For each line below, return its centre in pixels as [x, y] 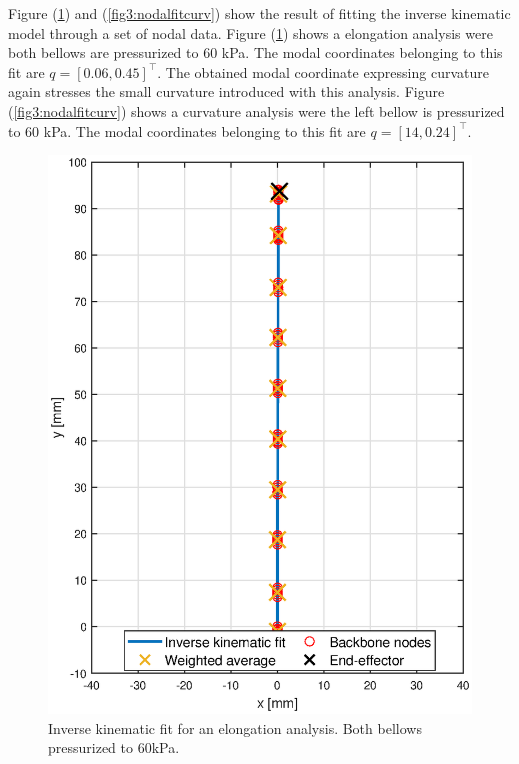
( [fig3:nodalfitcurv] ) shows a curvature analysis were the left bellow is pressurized [256, 110]
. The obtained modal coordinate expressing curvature [323, 71]
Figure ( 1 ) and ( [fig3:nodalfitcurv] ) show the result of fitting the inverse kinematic [259, 13]
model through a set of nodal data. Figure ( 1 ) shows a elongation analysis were [250, 32]
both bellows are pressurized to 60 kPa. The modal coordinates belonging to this [255, 52]
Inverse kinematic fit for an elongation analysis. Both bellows [235, 727]
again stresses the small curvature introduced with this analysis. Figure [226, 91]
